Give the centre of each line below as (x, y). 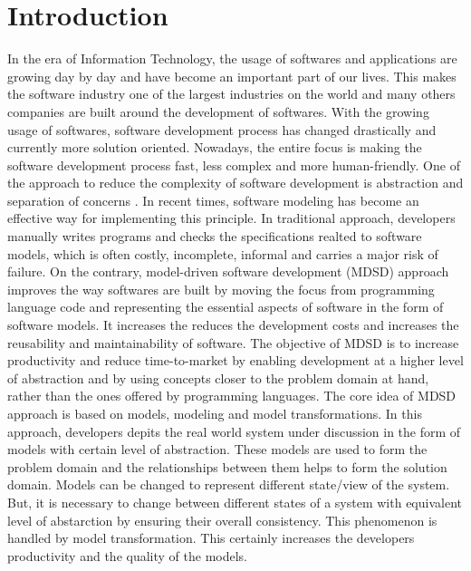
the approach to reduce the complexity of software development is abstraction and (235, 183)
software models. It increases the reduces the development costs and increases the (233, 325)
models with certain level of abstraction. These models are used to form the (217, 449)
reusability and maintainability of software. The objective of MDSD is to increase (233, 342)
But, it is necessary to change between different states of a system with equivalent (235, 502)
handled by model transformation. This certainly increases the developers (211, 538)
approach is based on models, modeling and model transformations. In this (215, 413)
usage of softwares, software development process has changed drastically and (222, 129)
